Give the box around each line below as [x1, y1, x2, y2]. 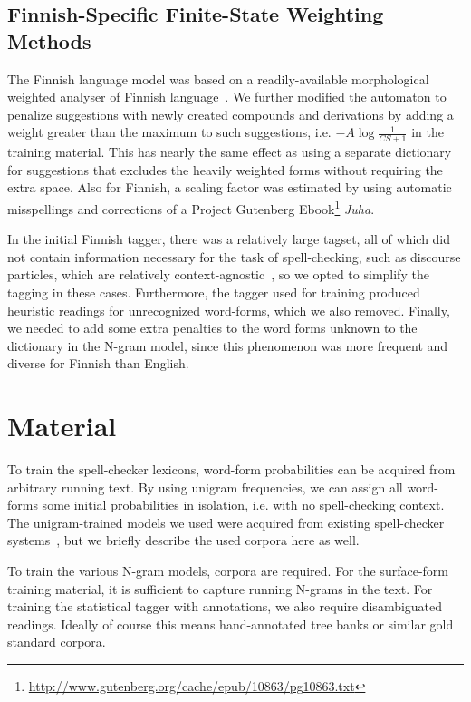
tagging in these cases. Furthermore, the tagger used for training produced [7, 283, 420, 302]
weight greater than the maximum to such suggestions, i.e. [7, 122, 332, 141]
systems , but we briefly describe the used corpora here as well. [7, 531, 360, 550]
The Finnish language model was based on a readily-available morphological [7, 69, 429, 88]
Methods [7, 26, 91, 54]
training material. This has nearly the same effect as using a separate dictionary [7, 142, 452, 161]
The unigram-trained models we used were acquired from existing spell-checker [7, 512, 445, 531]
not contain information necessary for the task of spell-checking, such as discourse [7, 247, 461, 266]
